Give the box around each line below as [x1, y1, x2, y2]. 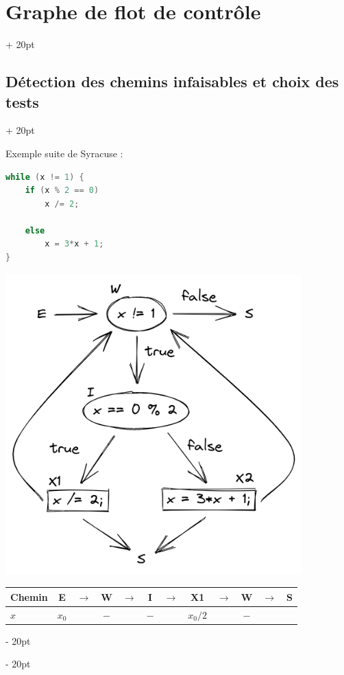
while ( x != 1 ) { [5, 172, 84, 182]
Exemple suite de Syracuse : [5, 146, 123, 160]
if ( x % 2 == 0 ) [25, 185, 99, 196]
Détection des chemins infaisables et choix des [5, 71, 339, 92]
